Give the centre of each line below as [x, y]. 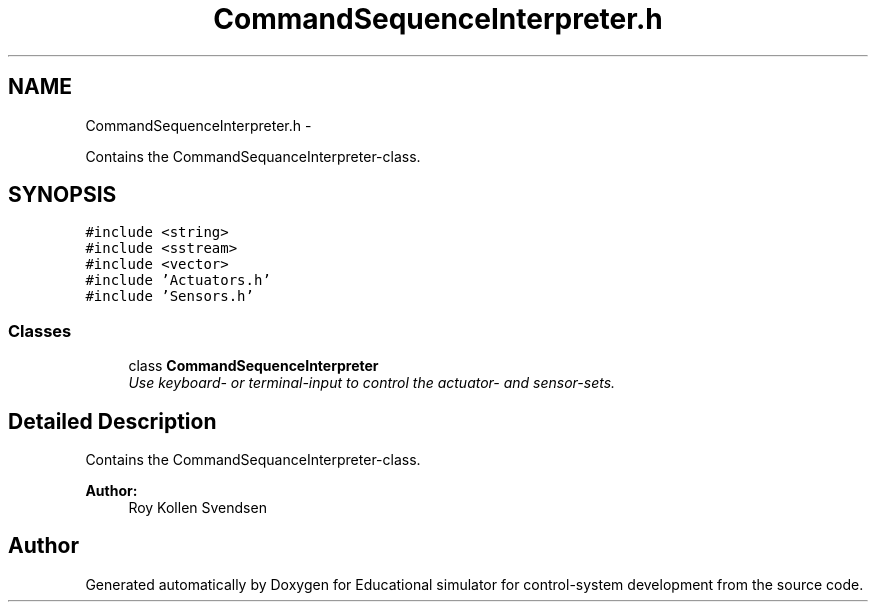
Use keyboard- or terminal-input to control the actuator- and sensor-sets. [372, 383]
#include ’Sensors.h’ [169, 296]
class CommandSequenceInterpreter [253, 366]
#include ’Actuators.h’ [178, 280]
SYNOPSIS [62, 195]
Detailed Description [112, 421]
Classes [40, 330]
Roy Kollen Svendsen [197, 508]
